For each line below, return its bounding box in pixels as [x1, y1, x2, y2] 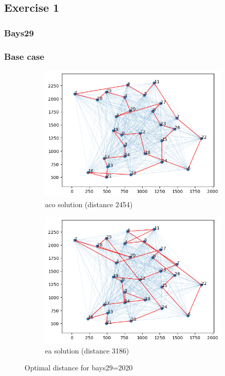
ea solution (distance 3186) [45, 345, 129, 356]
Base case [4, 50, 44, 62]
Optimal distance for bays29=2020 [25, 362, 133, 373]
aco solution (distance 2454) [45, 198, 133, 209]
